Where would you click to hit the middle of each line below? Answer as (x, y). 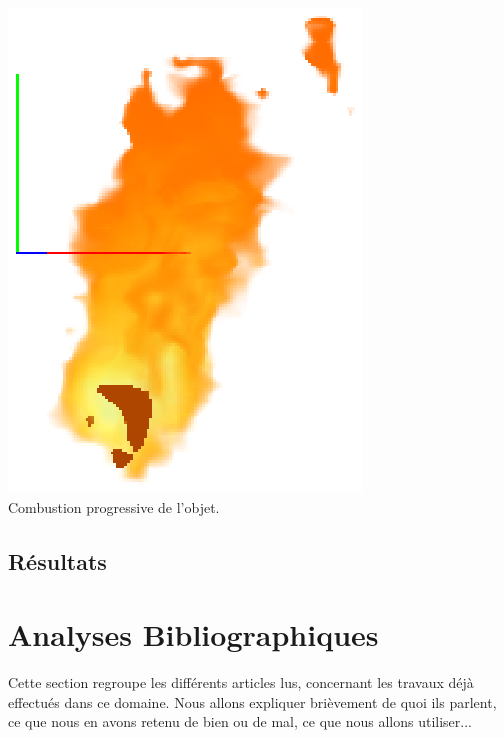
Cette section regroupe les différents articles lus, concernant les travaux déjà (241, 682)
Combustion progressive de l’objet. (114, 506)
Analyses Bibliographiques (193, 634)
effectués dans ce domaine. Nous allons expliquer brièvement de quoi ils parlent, (252, 701)
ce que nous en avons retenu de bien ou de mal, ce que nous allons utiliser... (240, 721)
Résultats (57, 560)
